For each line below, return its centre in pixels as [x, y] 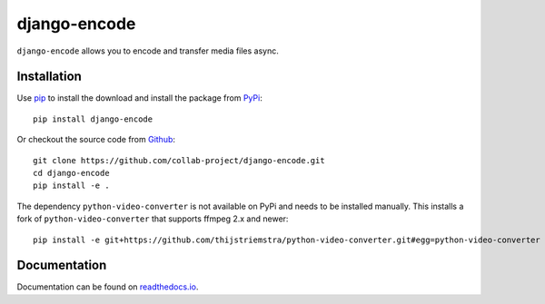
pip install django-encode [93, 119]
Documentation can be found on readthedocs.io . [108, 287]
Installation [49, 77]
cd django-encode [71, 173]
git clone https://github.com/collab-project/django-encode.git [179, 160]
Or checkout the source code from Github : [96, 140]
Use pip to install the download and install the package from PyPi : [139, 98]
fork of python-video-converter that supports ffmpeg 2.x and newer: [153, 219]
